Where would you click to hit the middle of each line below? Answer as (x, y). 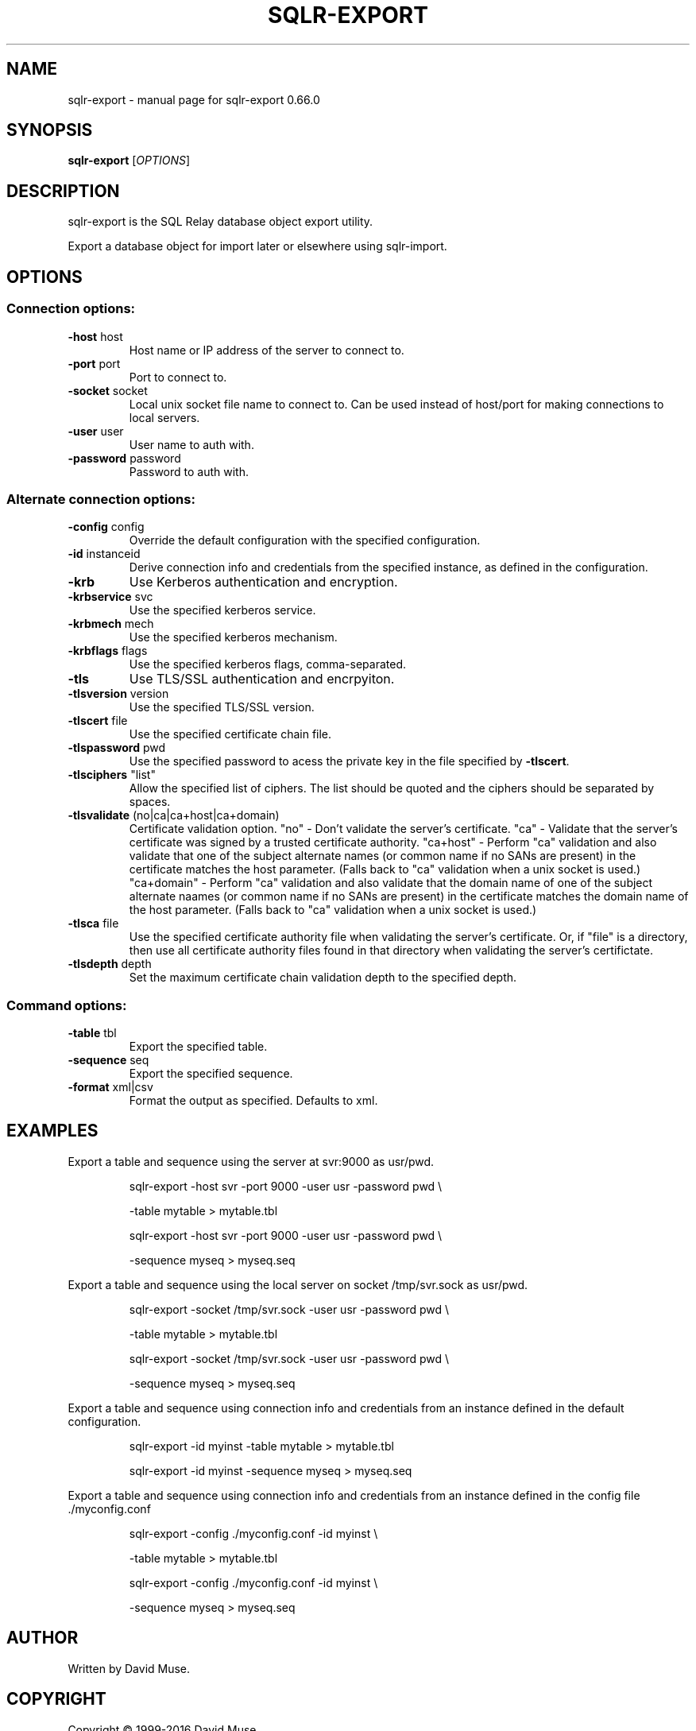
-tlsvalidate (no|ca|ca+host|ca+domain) (174, 815)
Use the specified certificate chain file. (230, 734)
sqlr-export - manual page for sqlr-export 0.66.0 (194, 99)
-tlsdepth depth (110, 964)
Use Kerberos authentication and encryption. (263, 582)
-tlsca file (93, 924)
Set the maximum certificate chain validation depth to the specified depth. (323, 978)
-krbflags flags (108, 651)
